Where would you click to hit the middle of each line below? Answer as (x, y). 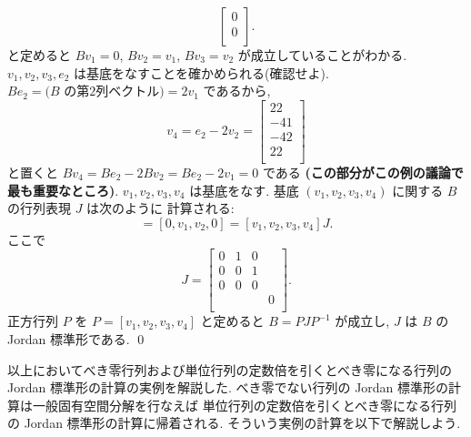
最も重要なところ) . (63, 190)
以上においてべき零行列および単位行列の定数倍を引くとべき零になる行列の (230, 369)
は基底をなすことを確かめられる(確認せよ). (201, 72)
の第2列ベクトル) (114, 92)
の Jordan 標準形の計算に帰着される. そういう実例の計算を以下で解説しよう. (234, 423)
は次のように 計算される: (160, 208)
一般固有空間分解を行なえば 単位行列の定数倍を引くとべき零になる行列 (244, 405)
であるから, (237, 91)
